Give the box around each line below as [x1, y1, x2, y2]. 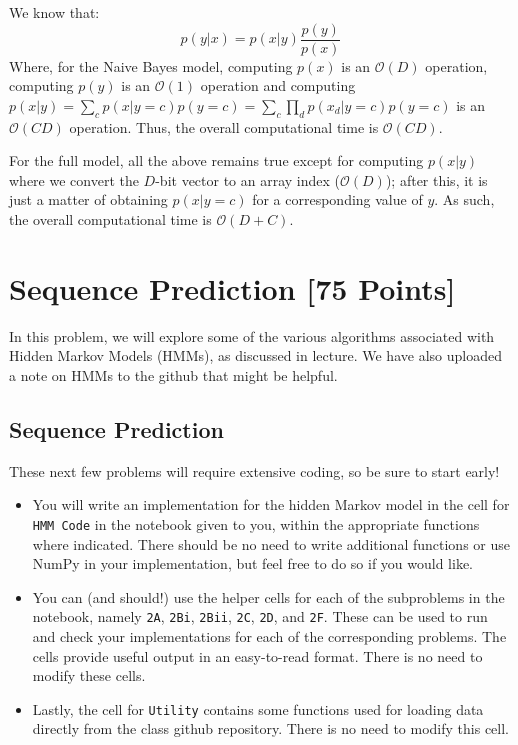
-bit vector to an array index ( [155, 169, 341, 190]
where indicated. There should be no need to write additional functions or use [32, 533, 510, 554]
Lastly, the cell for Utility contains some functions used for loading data [32, 698, 484, 719]
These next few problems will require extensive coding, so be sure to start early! [9, 460, 500, 481]
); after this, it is [385, 169, 488, 190]
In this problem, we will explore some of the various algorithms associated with [9, 325, 495, 346]
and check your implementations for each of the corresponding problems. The [32, 626, 507, 646]
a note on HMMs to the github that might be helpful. [9, 364, 338, 385]
